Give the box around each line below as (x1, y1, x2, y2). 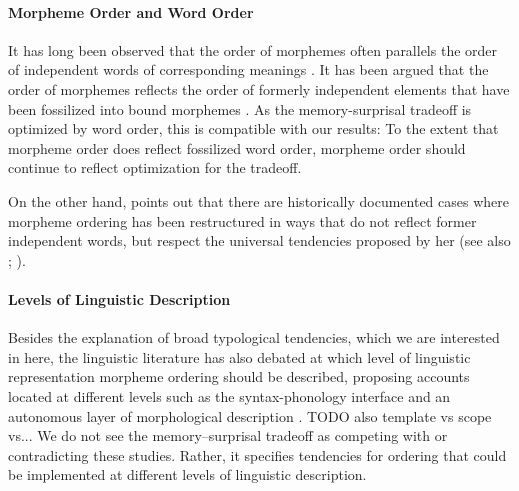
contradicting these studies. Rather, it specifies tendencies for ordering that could (8, 444, 507, 465)
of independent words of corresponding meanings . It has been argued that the (8, 59, 489, 80)
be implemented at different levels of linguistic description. (8, 464, 367, 485)
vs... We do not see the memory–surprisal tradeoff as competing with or (8, 425, 448, 446)
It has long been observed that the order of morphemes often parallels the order (8, 39, 498, 60)
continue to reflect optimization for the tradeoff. (8, 157, 302, 178)
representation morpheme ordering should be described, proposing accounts (8, 366, 470, 387)
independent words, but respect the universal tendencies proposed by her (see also (8, 230, 511, 251)
